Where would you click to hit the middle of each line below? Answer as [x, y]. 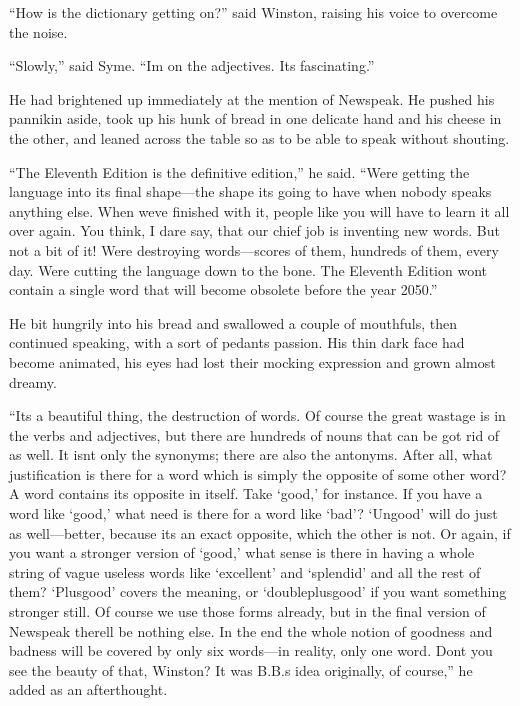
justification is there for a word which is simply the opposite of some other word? [258, 473]
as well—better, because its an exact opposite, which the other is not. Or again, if [260, 532]
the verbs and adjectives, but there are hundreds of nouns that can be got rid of [254, 434]
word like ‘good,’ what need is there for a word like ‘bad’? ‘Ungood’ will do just [253, 513]
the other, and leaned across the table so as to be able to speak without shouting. [259, 137]
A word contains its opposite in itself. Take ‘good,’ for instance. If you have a [246, 493]
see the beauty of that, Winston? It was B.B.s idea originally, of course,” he [241, 669]
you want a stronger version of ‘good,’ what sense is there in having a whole [242, 552]
